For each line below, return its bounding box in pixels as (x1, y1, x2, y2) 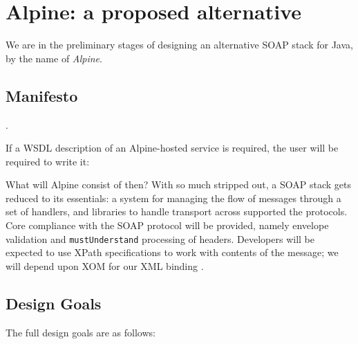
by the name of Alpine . (6, 51, 102, 65)
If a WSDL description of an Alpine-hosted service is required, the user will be (6, 141, 339, 155)
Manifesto (6, 84, 78, 106)
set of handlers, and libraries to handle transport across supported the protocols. (6, 204, 348, 219)
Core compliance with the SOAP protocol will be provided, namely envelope (6, 218, 329, 233)
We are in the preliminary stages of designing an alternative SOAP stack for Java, (6, 37, 353, 52)
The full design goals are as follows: (6, 325, 156, 339)
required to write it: (6, 154, 90, 168)
